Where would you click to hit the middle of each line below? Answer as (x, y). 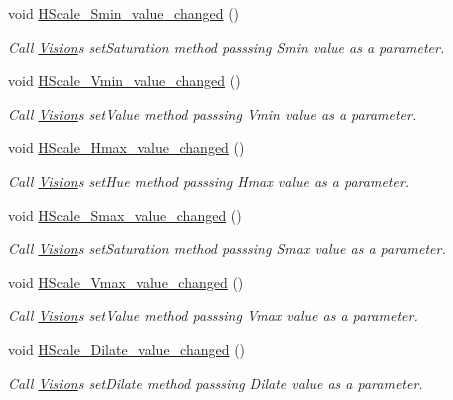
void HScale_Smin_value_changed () (124, 13)
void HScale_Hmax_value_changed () (126, 147)
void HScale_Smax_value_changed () (125, 214)
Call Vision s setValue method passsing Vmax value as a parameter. (213, 315)
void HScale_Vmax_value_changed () (126, 281)
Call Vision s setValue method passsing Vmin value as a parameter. (212, 113)
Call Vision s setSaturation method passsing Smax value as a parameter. (227, 248)
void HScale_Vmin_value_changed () (124, 80)
